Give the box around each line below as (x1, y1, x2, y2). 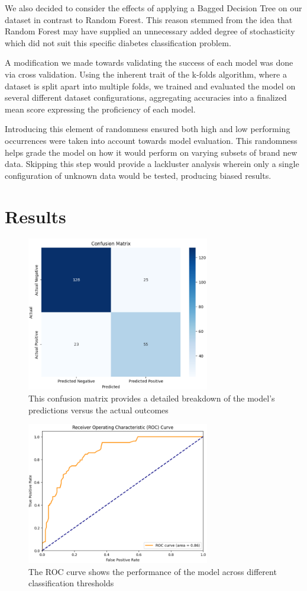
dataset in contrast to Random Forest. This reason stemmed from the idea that (5, 13, 293, 25)
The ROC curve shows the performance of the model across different (28, 565, 277, 577)
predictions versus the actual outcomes (28, 403, 169, 416)
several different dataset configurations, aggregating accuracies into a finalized (5, 91, 287, 104)
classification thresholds (28, 577, 114, 589)
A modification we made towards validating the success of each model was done (5, 56, 293, 69)
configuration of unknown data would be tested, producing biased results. (5, 169, 272, 181)
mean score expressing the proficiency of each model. (5, 102, 196, 115)
